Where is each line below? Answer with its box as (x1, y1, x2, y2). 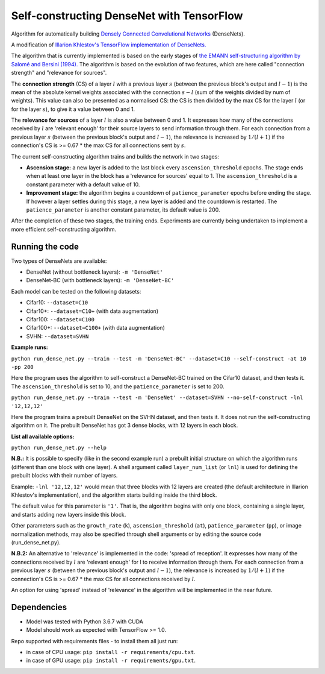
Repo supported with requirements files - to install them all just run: (11, 637, 178, 644)
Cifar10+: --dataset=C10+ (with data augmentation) (26, 307, 159, 315)
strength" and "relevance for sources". (11, 69, 107, 77)
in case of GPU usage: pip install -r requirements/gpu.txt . (26, 657, 196, 664)
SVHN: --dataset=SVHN (26, 332, 89, 340)
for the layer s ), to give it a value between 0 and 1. (11, 106, 135, 113)
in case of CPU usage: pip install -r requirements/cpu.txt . (26, 649, 196, 656)
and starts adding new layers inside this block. (11, 511, 126, 518)
